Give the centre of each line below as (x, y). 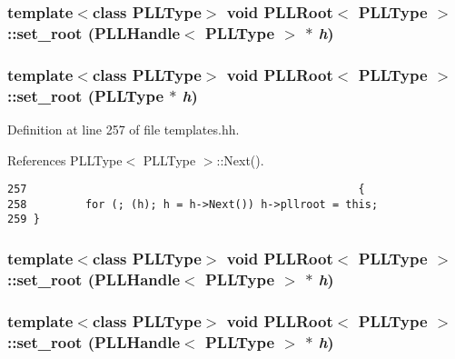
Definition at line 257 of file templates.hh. (124, 129)
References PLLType (65, 160)
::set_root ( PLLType (86, 95)
